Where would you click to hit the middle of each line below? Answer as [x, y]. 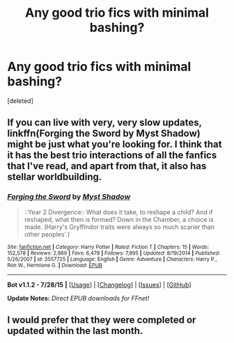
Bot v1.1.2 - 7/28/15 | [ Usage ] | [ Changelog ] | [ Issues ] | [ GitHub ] [99, 285]
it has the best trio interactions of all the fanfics [112, 155]
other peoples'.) [47, 234]
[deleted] [20, 101]
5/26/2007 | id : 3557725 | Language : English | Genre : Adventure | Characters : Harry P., [112, 259]
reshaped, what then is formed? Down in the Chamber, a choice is [119, 219]
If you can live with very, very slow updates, [104, 123]
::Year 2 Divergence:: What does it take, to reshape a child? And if [119, 212]
